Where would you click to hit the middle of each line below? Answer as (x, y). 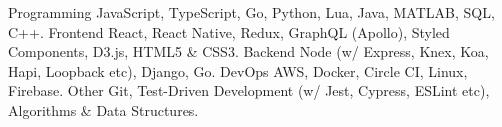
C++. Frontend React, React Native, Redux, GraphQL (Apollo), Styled (229, 31)
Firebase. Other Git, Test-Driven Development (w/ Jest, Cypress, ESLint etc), (249, 90)
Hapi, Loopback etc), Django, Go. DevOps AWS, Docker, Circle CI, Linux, (238, 70)
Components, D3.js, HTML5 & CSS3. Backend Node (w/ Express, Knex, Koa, (248, 51)
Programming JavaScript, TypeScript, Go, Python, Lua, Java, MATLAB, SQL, (251, 12)
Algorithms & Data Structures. (103, 109)
